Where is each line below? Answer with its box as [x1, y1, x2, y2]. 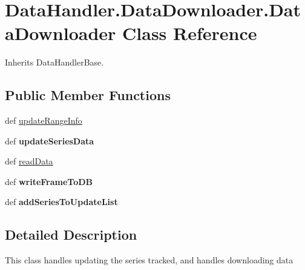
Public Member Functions [5, 86, 171, 104]
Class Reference [122, 21, 257, 46]
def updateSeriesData [5, 134, 94, 147]
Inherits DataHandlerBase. [5, 56, 104, 69]
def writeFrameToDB [5, 175, 93, 187]
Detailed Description [5, 225, 137, 244]
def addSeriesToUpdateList [5, 195, 118, 208]
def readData [5, 155, 53, 167]
